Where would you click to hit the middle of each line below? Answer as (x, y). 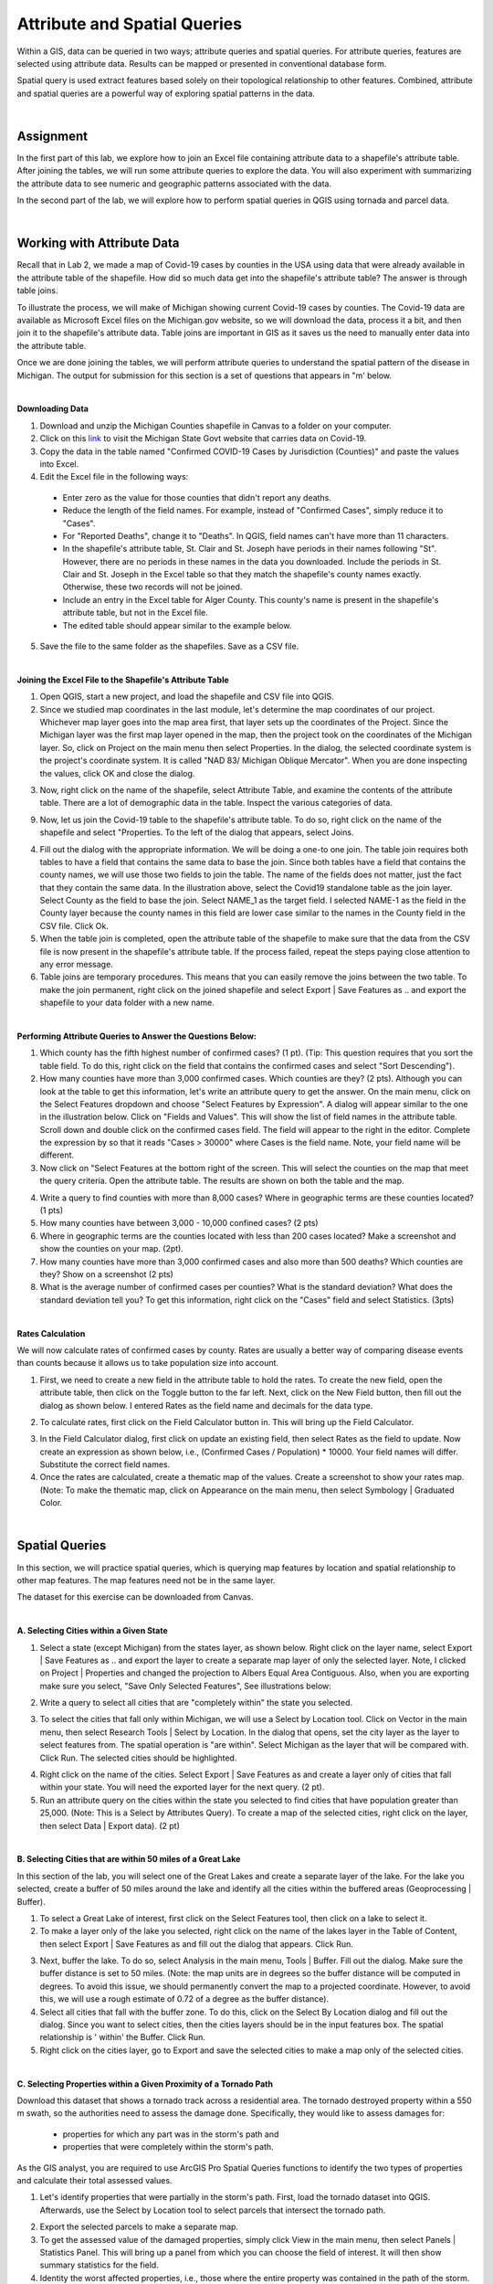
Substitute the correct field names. (105, 1465)
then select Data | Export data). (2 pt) (110, 1825)
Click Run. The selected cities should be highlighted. (138, 1758)
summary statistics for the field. (99, 2265)
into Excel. (59, 464)
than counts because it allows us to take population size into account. (147, 1363)
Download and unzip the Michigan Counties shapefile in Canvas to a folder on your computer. (215, 426)
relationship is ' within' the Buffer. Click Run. (122, 2037)
